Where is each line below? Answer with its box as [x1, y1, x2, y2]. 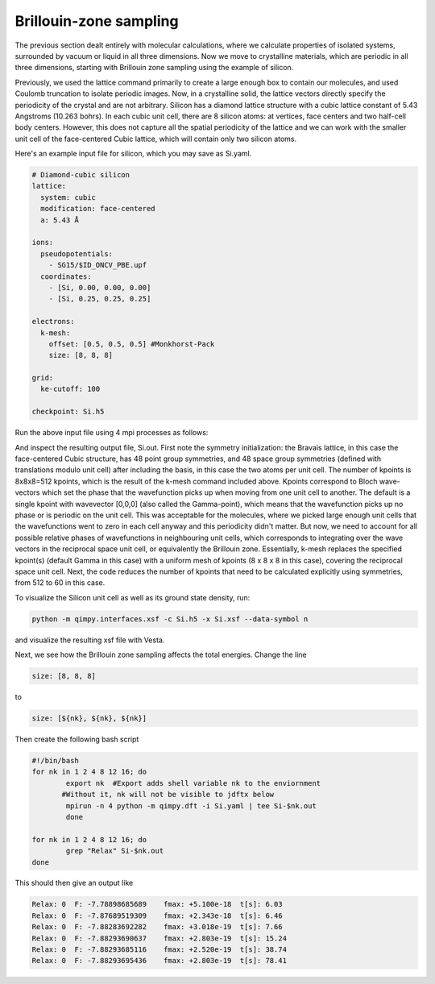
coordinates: [40, 272, 92, 281]
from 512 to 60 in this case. [14, 578, 106, 587]
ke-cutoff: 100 [40, 384, 101, 394]
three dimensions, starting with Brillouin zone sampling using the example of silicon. [14, 63, 294, 73]
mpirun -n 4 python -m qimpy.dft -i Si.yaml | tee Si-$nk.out [65, 801, 317, 810]
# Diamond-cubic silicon [31, 170, 130, 180]
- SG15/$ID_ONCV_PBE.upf [48, 260, 147, 270]
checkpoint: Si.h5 [31, 407, 105, 417]
